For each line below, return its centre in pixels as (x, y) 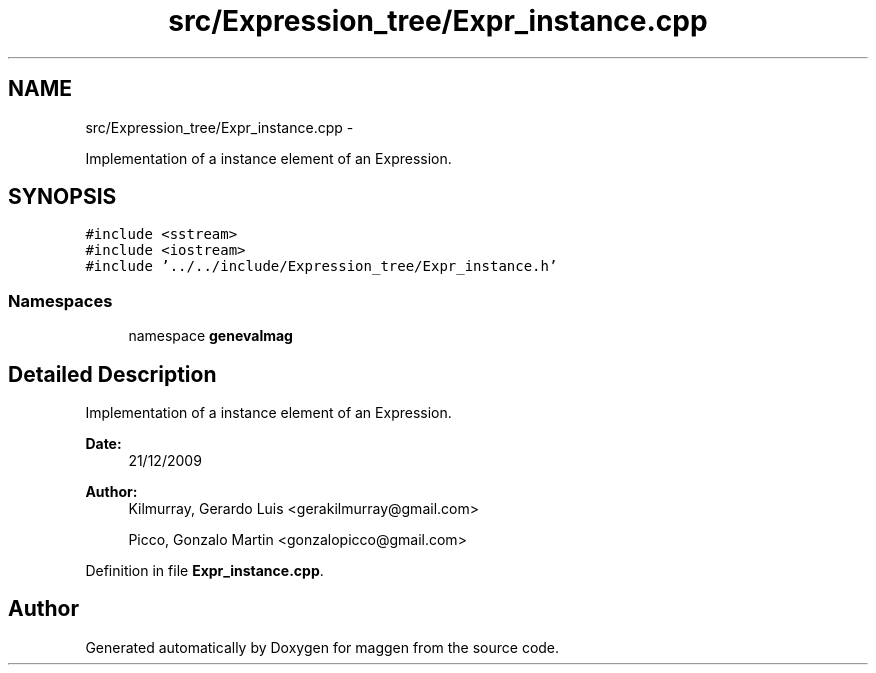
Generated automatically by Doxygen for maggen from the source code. (322, 647)
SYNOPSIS (62, 197)
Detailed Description (112, 374)
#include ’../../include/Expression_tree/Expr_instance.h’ (321, 266)
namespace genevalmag (210, 336)
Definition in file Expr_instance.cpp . (204, 571)
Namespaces (60, 300)
